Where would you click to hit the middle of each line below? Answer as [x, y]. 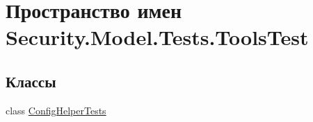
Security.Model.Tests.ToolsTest [157, 37]
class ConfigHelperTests [56, 110]
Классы [31, 81]
